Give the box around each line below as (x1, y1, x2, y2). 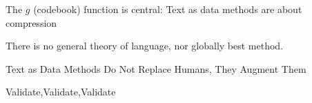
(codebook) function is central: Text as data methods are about (33, 2, 302, 16)
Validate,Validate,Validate (6, 84, 116, 99)
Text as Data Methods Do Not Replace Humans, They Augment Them (6, 61, 306, 76)
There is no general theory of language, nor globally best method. (6, 38, 284, 53)
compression (6, 15, 57, 30)
